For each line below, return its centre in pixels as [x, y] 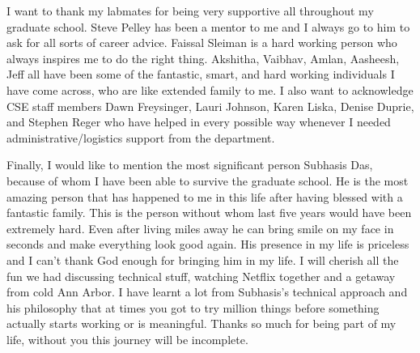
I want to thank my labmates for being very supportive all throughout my [190, 11]
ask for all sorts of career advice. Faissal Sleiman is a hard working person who [202, 43]
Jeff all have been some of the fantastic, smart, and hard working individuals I [201, 74]
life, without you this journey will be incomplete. [127, 339]
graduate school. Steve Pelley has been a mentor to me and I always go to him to [208, 26]
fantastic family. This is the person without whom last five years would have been [209, 213]
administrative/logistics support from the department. [141, 137]
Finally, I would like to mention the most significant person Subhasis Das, [190, 165]
